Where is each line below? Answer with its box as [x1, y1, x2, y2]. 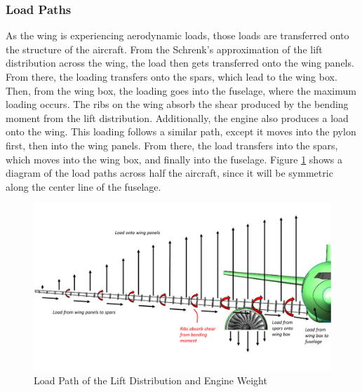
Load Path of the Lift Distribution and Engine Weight [34, 373, 267, 388]
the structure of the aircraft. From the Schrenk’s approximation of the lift [6, 41, 323, 56]
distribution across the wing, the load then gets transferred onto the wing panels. [6, 55, 354, 70]
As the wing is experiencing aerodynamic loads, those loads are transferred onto [6, 28, 349, 43]
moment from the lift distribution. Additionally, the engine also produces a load [6, 110, 349, 125]
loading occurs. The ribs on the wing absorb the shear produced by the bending [6, 97, 349, 111]
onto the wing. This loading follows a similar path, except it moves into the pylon [6, 124, 356, 139]
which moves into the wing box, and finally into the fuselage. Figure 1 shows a [6, 151, 343, 166]
